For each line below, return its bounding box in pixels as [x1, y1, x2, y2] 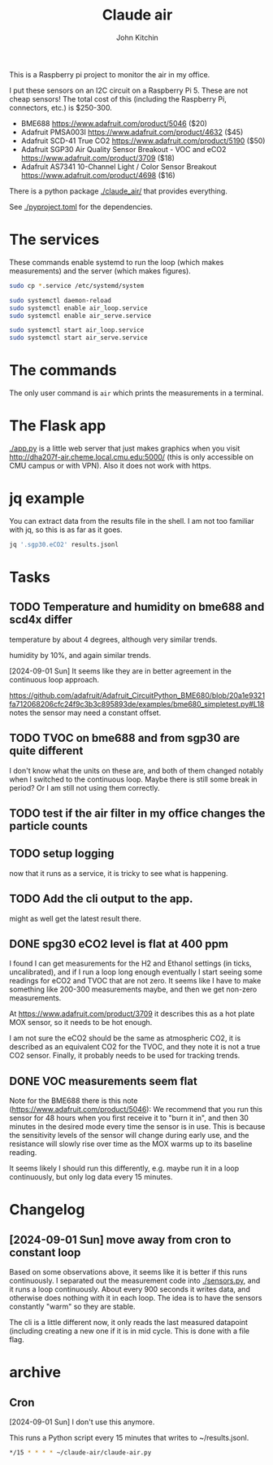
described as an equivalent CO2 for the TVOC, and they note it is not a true [9, 1042, 261, 1052]
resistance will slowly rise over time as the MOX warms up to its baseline [9, 1139, 253, 1149]
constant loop [9, 1245, 81, 1259]
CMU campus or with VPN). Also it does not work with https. [9, 461, 212, 470]
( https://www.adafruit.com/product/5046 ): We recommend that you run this [9, 1105, 263, 1114]
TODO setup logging [9, 847, 115, 861]
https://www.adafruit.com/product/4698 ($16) [20, 170, 175, 180]
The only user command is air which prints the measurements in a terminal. [9, 388, 264, 398]
